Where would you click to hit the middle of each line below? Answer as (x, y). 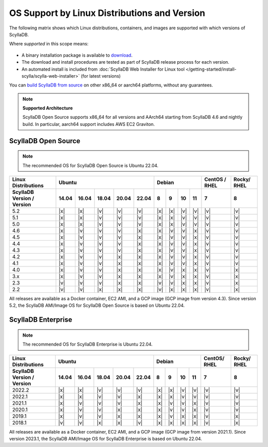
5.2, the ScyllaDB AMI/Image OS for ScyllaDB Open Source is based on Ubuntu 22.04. (97, 305)
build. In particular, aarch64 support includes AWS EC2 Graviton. (89, 124)
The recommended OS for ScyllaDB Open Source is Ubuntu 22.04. (91, 165)
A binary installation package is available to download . (77, 55)
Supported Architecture (48, 108)
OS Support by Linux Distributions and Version (107, 13)
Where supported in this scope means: (49, 44)
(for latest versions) (101, 76)
